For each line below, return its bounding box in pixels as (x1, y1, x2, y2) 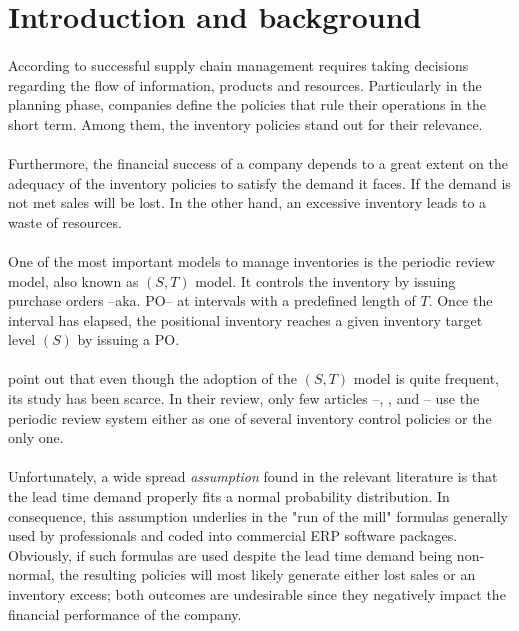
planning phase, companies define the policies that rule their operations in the (8, 94, 487, 115)
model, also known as (8, 270, 139, 291)
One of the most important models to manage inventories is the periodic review (8, 250, 495, 271)
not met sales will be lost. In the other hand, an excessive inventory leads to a (8, 192, 487, 213)
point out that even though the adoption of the (8, 368, 297, 389)
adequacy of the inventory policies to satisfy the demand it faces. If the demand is (8, 172, 511, 193)
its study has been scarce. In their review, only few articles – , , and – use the (8, 388, 480, 409)
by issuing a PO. (77, 329, 180, 350)
